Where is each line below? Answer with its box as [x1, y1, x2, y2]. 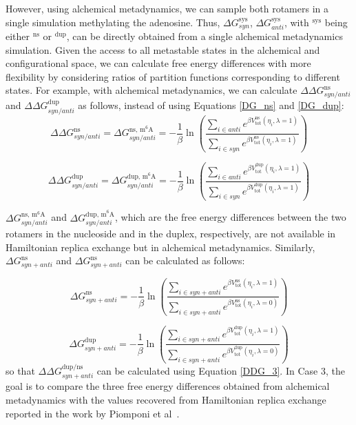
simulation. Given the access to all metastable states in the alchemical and [6, 42, 320, 57]
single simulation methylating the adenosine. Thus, [6, 14, 220, 29]
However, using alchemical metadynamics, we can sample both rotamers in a [6, 1, 328, 15]
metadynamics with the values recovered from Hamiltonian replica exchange [6, 392, 326, 406]
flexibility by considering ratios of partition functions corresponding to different [6, 69, 340, 83]
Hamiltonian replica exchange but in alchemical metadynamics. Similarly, [6, 239, 315, 254]
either [6, 29, 30, 43]
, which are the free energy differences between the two [114, 210, 346, 224]
